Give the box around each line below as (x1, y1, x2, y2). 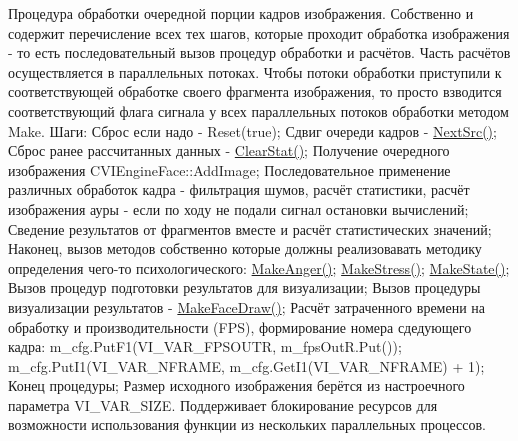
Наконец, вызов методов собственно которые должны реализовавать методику (8, 238, 482, 259)
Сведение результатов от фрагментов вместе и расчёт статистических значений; (8, 218, 492, 239)
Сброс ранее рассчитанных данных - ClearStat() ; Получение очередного (8, 140, 450, 161)
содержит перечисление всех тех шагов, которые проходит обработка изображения (8, 22, 510, 43)
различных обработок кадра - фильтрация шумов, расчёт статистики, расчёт (8, 179, 470, 200)
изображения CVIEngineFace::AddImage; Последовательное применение (8, 159, 451, 180)
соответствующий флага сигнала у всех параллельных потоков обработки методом (8, 100, 509, 121)
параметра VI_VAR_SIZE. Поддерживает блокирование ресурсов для (8, 394, 438, 415)
